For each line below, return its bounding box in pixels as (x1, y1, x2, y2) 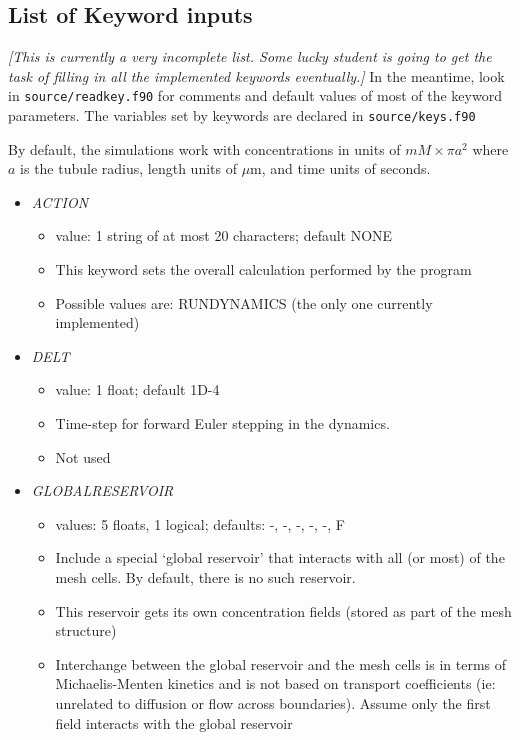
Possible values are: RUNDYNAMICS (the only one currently (55, 292, 433, 313)
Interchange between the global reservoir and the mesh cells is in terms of (55, 653, 507, 674)
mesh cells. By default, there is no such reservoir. (55, 567, 356, 588)
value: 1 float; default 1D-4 (55, 379, 220, 400)
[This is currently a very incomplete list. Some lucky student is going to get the (8, 46, 492, 67)
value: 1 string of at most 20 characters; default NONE (55, 225, 393, 246)
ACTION (31, 191, 89, 212)
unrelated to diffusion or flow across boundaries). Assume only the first (55, 692, 491, 713)
